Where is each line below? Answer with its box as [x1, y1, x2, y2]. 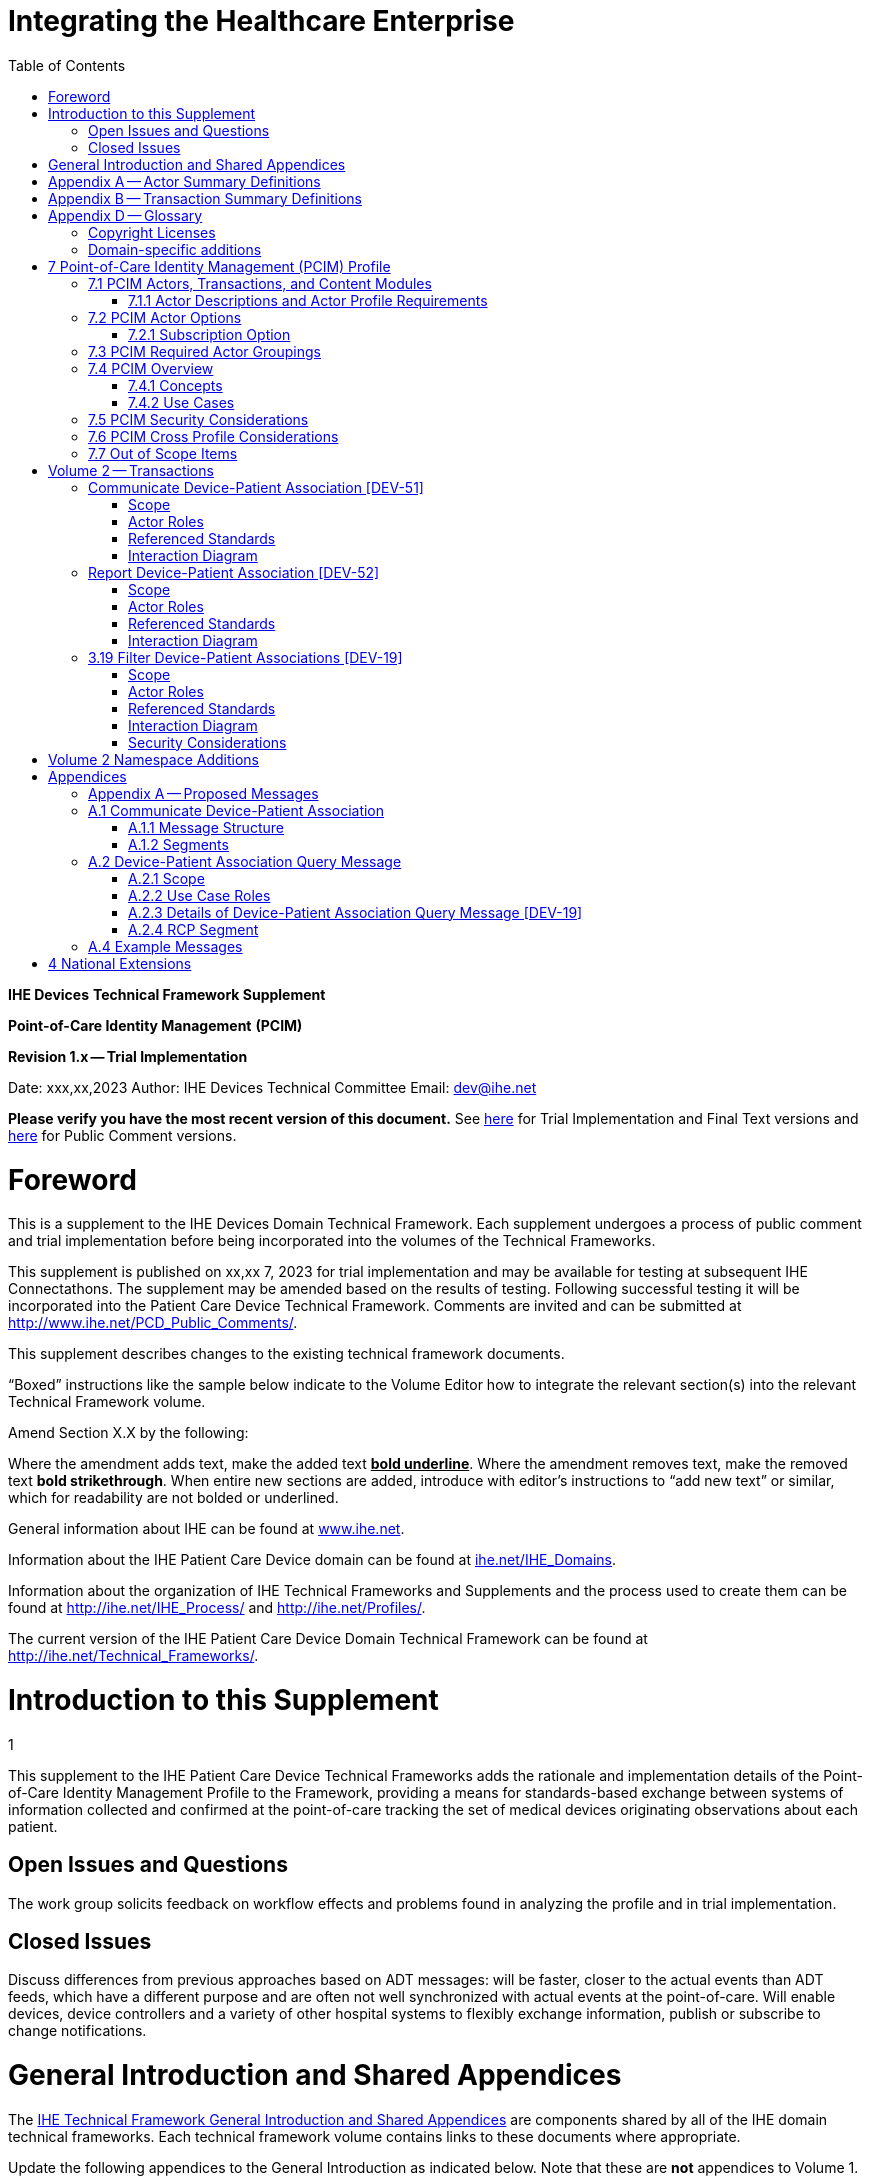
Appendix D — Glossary [48, 206, 203, 224]
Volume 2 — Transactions [48, 461, 214, 479]
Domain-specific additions [88, 240, 262, 258]
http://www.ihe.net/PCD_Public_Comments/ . [8, 1314, 298, 1332]
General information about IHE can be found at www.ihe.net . [8, 1520, 405, 1538]
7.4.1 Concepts [128, 376, 223, 394]
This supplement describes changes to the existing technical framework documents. [8, 1345, 565, 1363]
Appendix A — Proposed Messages [88, 784, 319, 802]
